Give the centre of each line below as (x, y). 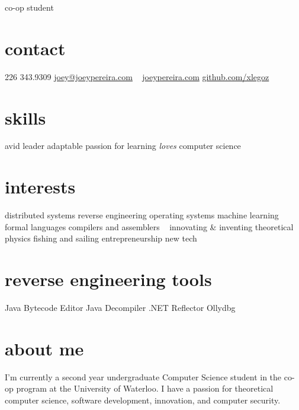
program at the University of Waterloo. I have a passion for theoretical (145, 388)
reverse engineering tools (108, 279)
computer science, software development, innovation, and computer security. (143, 400)
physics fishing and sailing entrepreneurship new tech (101, 238)
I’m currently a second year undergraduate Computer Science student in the (143, 376)
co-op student (29, 7)
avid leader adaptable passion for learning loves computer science (123, 146)
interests (40, 187)
